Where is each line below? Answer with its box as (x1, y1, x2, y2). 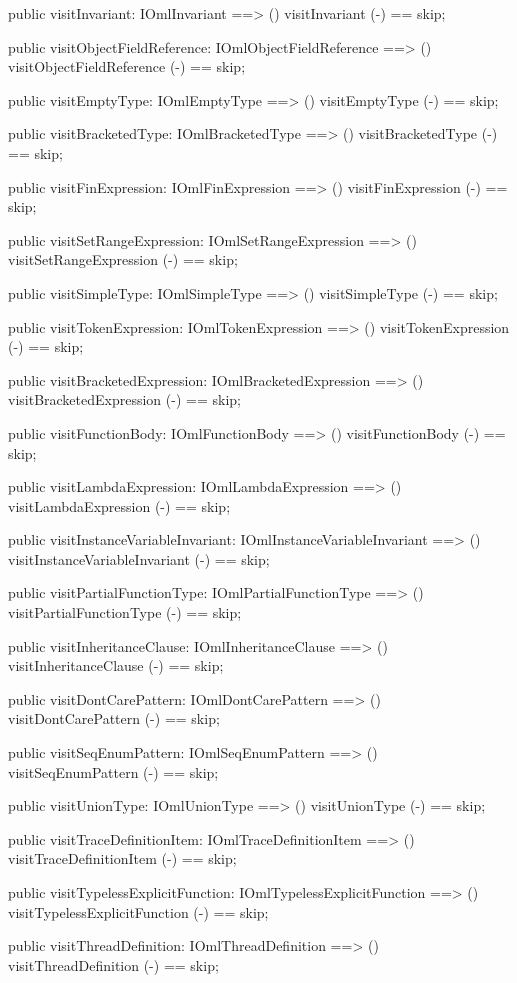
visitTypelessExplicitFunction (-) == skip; (8, 901, 269, 922)
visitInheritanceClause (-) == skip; (8, 655, 224, 676)
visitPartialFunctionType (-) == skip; (8, 602, 242, 623)
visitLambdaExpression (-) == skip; (8, 495, 231, 516)
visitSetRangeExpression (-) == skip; (8, 249, 238, 270)
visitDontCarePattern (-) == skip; (8, 708, 220, 729)
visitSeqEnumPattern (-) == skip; (8, 761, 219, 782)
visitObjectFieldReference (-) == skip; (8, 56, 246, 77)
